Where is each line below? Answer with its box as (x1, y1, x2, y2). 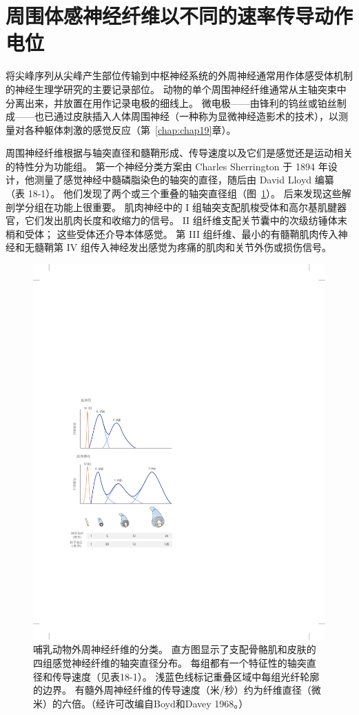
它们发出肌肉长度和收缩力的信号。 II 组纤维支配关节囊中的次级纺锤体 (24, 213, 338, 228)
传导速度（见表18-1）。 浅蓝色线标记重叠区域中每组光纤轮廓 (52, 669, 320, 683)
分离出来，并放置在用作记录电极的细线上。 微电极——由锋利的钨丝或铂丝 (6, 95, 337, 110)
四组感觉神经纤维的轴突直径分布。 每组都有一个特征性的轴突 (33, 655, 307, 669)
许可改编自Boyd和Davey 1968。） (105, 696, 249, 710)
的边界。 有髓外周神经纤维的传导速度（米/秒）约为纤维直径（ (33, 683, 311, 697)
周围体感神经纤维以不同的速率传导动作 (6, 1, 353, 30)
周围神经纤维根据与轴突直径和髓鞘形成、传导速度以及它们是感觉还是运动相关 (6, 145, 353, 160)
